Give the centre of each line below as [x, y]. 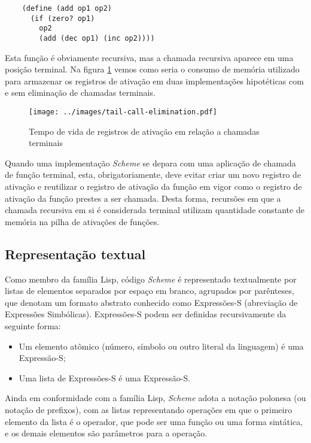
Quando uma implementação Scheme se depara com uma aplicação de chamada [150, 163]
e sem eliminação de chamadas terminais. [80, 92]
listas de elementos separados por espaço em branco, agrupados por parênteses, [150, 291]
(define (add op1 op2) [67, 8]
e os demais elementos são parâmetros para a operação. [106, 433]
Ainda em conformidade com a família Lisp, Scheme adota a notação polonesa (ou [155, 398]
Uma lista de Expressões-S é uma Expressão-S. [105, 377]
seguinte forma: [33, 325]
